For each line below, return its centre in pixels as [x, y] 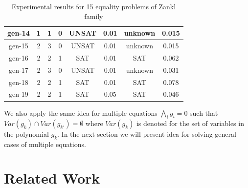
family [94, 16]
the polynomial [26, 134]
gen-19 [19, 94]
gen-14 [19, 33]
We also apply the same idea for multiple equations [81, 113]
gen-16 [19, 57]
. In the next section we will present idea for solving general [147, 134]
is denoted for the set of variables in [190, 123]
